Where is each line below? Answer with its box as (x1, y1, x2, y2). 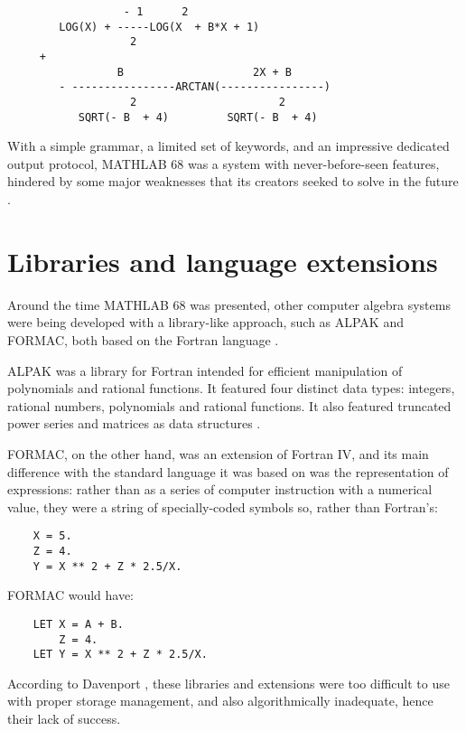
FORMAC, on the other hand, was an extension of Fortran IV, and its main (7, 444, 429, 463)
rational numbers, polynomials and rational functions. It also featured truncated (7, 396, 452, 415)
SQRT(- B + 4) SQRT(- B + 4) (78, 110, 318, 124)
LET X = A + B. (33, 617, 124, 631)
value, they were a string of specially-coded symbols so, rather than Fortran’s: (7, 497, 438, 516)
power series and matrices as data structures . (7, 414, 261, 433)
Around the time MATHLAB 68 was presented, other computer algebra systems (7, 295, 451, 314)
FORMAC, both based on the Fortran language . (7, 330, 279, 349)
